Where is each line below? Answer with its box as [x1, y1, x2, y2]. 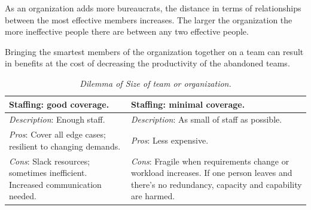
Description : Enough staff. [9, 113, 105, 126]
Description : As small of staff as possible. [130, 113, 282, 126]
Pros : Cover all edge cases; [9, 128, 106, 141]
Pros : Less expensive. [130, 134, 209, 147]
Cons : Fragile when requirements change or [130, 154, 289, 167]
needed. [9, 190, 36, 202]
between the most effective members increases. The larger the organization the [5, 13, 292, 26]
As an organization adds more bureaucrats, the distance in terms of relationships [5, 2, 301, 14]
